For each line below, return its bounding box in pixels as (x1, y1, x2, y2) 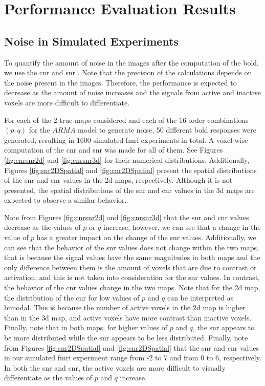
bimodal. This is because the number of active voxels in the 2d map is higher (4, 302, 246, 313)
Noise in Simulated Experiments (4, 33, 179, 49)
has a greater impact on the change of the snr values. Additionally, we (36, 232, 256, 243)
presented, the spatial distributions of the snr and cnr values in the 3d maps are (4, 184, 255, 195)
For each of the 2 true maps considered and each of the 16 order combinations (4, 114, 249, 125)
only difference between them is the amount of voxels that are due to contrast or (4, 262, 257, 272)
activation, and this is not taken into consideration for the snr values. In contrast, (4, 272, 260, 283)
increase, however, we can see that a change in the (103, 222, 261, 232)
